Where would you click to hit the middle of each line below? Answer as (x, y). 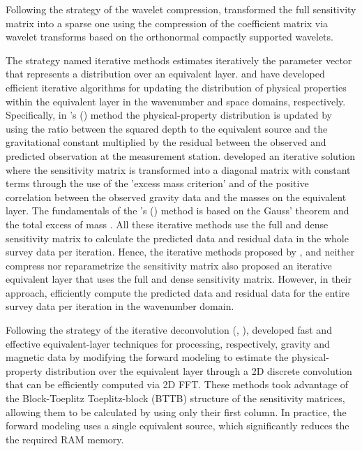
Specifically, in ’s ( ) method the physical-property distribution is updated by (169, 115)
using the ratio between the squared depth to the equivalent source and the (167, 128)
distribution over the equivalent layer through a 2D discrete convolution (199, 370)
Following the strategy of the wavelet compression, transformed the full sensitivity (181, 9)
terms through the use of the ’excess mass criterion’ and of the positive (157, 183)
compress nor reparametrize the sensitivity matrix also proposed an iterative (169, 265)
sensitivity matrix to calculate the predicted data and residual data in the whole (177, 238)
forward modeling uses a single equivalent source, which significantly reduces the (178, 426)
